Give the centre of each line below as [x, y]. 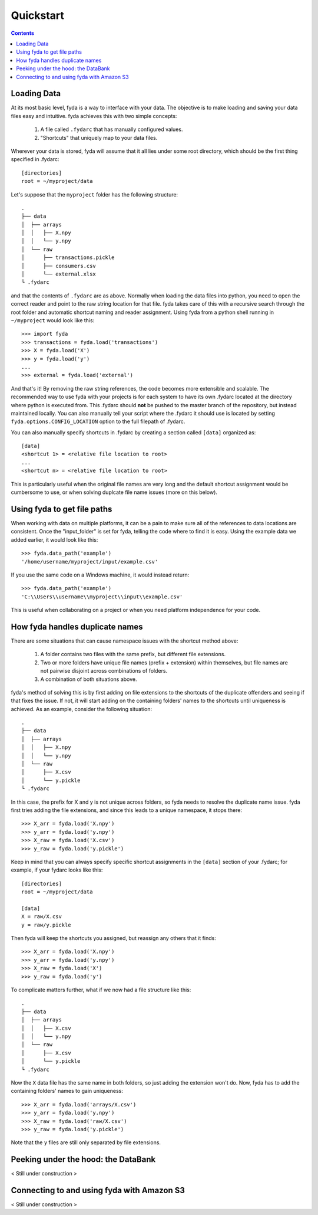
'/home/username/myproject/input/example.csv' [90, 561]
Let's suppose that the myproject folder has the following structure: [95, 194]
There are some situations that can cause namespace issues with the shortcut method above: [125, 641]
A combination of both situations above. [89, 679]
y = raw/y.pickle [46, 925]
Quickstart [38, 15]
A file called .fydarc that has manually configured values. [112, 129]
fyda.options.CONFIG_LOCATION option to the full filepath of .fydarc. [98, 421]
